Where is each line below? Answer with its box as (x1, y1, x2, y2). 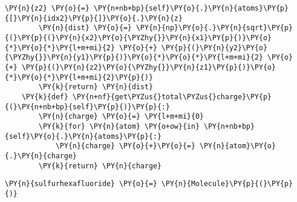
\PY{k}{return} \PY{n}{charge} (38, 161, 162, 170)
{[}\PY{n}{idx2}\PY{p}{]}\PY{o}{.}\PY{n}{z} (5, 14, 183, 22)
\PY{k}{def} (21, 92, 69, 101)
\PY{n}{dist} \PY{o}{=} (38, 24, 132, 32)
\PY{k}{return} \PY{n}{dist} (38, 83, 153, 92)
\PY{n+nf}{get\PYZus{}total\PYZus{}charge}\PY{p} (72, 92, 272, 101)
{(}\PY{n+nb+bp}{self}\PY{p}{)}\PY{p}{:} (5, 102, 170, 111)
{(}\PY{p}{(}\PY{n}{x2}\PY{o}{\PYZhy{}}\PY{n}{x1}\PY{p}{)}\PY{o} (5, 33, 272, 42)
